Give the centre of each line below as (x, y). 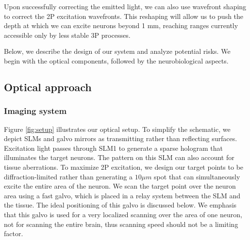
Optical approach (48, 87)
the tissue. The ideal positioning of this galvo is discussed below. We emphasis (120, 205)
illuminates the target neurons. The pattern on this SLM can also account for (119, 157)
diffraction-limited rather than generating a (68, 176)
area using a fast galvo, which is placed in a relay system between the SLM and (122, 195)
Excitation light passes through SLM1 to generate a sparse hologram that (113, 148)
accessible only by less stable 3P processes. (67, 35)
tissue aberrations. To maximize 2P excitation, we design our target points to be (124, 167)
